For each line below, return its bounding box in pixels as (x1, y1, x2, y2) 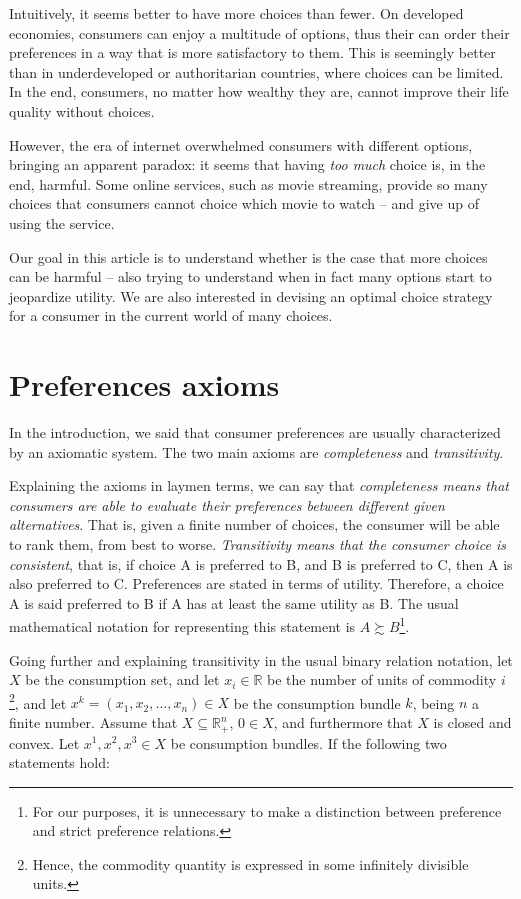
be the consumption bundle (233, 692, 401, 713)
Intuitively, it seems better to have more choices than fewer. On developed (9, 3, 464, 23)
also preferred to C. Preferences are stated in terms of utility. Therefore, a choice (9, 573, 504, 594)
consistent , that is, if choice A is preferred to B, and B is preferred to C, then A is (9, 553, 513, 574)
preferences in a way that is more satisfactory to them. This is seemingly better (9, 42, 496, 63)
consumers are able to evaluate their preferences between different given (9, 494, 445, 515)
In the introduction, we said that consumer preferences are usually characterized (9, 422, 501, 443)
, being (412, 692, 455, 713)
